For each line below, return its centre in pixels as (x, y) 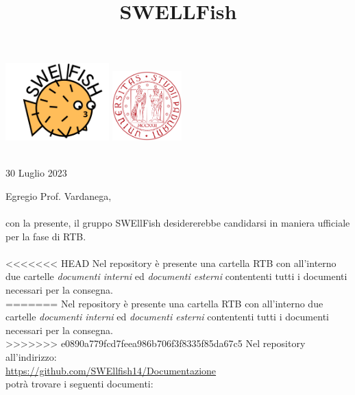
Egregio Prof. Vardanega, (59, 195)
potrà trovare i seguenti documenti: (79, 384)
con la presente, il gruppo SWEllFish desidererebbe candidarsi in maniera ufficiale (178, 223)
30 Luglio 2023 (36, 173)
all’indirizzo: (31, 357)
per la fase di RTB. (46, 236)
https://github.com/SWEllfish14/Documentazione (111, 370)
